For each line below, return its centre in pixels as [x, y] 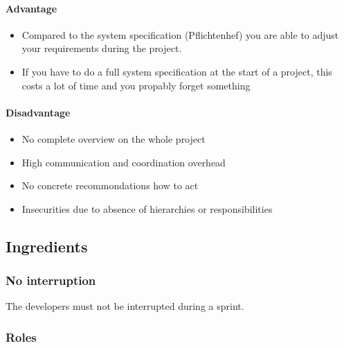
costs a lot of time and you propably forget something [136, 85]
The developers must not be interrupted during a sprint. [125, 306]
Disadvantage [38, 112]
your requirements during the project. [102, 48]
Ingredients [47, 246]
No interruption [51, 280]
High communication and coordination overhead [124, 162]
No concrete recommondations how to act [110, 185]
